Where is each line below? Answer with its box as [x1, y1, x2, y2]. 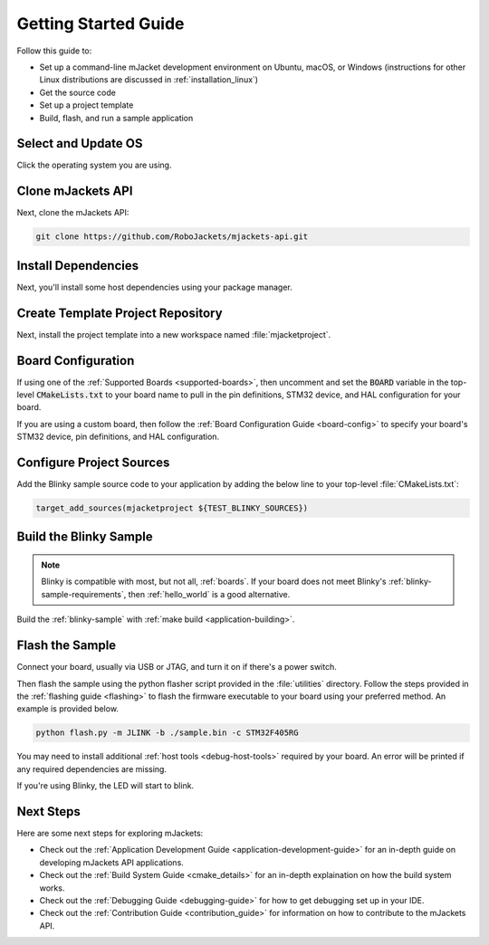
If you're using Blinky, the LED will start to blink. [16, 780, 195, 791]
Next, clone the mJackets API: [16, 207, 129, 218]
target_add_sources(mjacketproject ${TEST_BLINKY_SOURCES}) [35, 503, 309, 513]
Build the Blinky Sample [16, 530, 153, 545]
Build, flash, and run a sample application [39, 112, 194, 123]
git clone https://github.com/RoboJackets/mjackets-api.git [35, 232, 309, 242]
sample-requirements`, [41, 588, 127, 599]
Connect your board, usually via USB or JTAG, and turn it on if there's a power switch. [16, 662, 337, 673]
